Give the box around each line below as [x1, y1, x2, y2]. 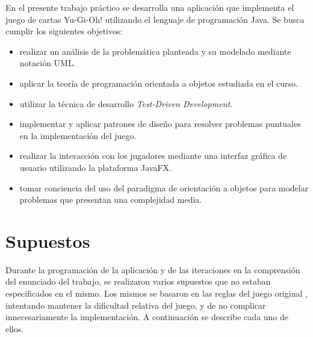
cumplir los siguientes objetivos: [5, 25, 123, 37]
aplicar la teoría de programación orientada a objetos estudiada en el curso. [19, 76, 298, 89]
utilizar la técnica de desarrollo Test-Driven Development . [19, 97, 233, 110]
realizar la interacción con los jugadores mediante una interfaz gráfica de [19, 149, 287, 162]
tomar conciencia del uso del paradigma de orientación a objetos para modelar [19, 181, 309, 194]
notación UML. [19, 57, 76, 69]
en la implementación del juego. [19, 129, 137, 141]
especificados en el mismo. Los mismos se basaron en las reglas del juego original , [5, 287, 308, 300]
